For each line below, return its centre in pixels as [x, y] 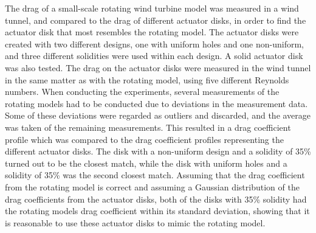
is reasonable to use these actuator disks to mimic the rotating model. [135, 222]
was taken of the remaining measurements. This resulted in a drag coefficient [148, 127]
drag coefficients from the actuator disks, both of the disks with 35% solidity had [156, 199]
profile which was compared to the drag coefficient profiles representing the [144, 139]
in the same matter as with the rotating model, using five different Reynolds [147, 79]
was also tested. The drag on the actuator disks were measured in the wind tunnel [158, 67]
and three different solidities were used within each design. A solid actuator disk [154, 56]
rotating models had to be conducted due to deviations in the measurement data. [156, 103]
